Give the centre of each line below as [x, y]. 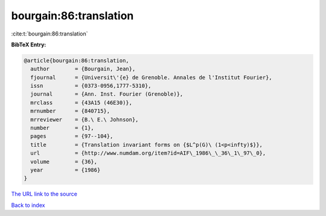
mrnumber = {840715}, [70, 111]
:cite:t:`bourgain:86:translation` [50, 34]
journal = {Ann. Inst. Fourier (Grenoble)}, [107, 94]
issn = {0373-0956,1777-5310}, [91, 86]
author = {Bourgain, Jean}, [83, 69]
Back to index [28, 205]
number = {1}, [62, 128]
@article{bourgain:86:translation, [76, 60]
